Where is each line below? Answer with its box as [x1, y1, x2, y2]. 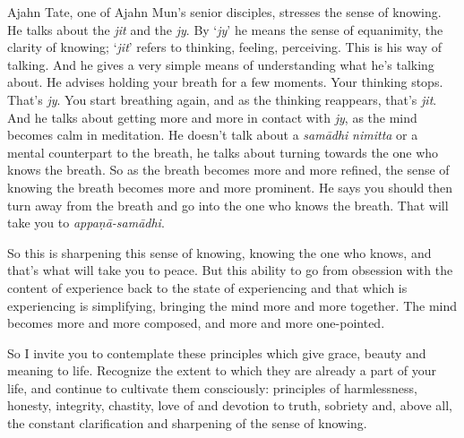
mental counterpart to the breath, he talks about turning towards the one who [7, 142, 439, 161]
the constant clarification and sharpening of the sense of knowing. [7, 414, 367, 433]
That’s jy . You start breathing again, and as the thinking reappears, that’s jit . [7, 90, 437, 108]
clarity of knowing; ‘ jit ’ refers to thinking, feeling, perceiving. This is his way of [7, 38, 443, 56]
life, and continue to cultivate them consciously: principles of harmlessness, [7, 378, 417, 397]
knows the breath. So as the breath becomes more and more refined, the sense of [7, 160, 450, 179]
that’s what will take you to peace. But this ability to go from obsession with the [7, 261, 453, 279]
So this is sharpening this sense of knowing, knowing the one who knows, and [7, 243, 432, 262]
